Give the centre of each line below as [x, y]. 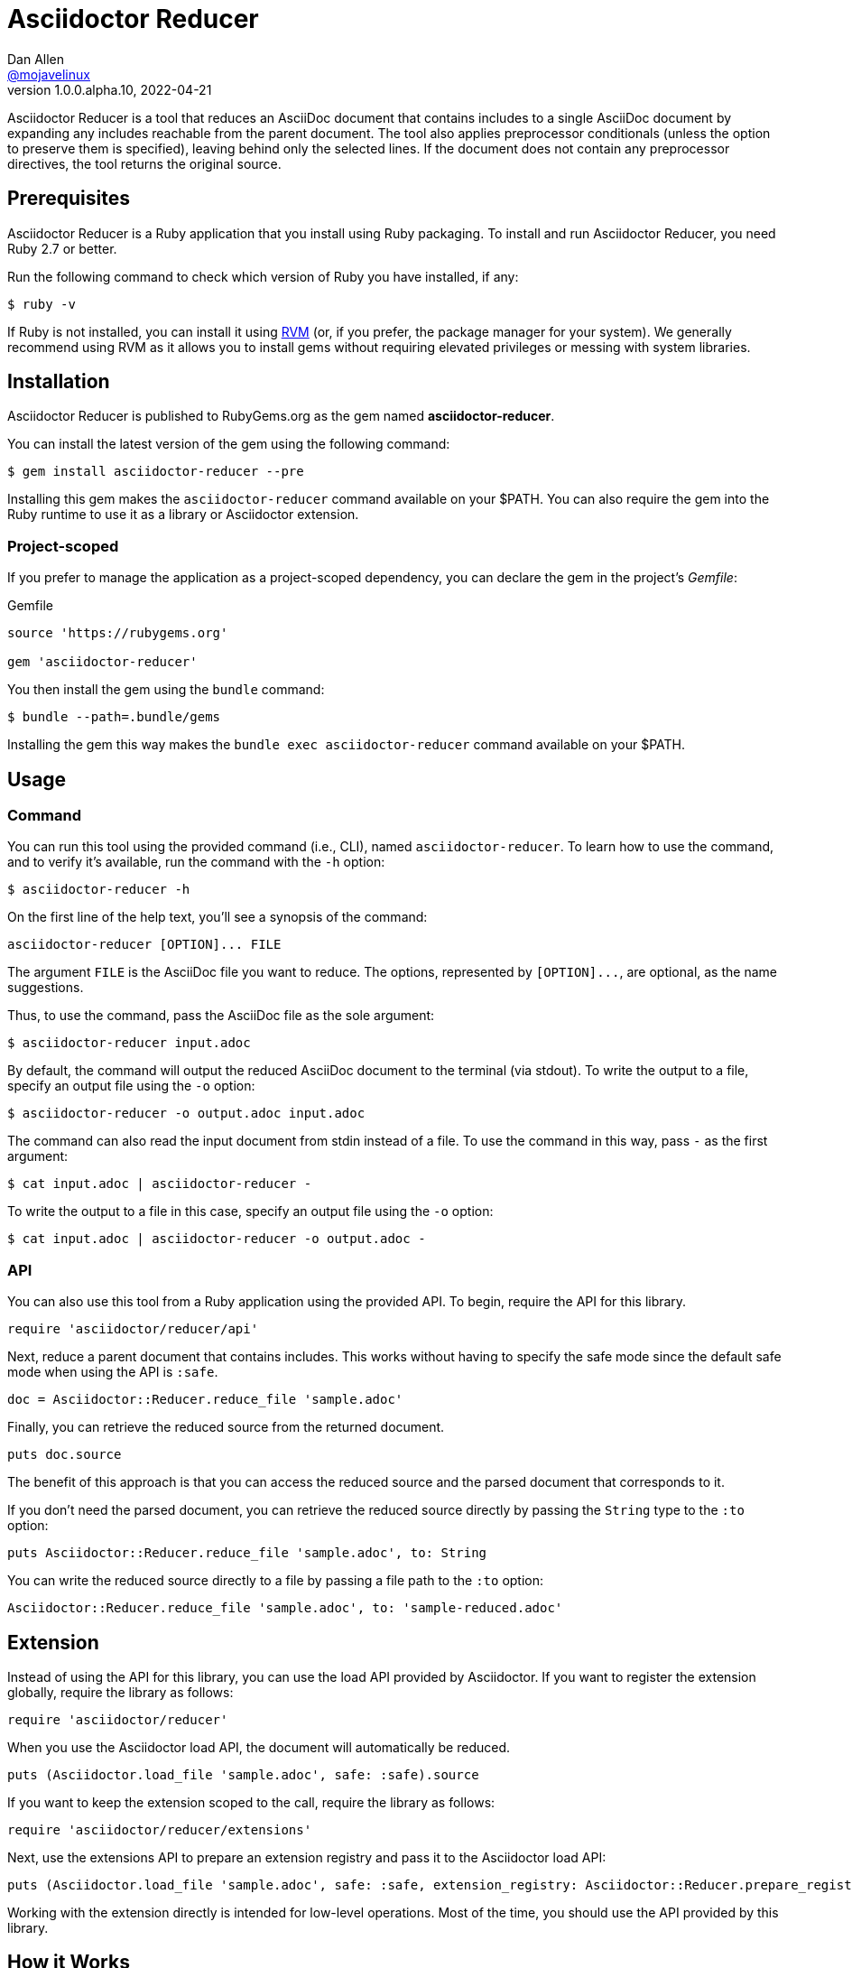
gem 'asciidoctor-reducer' [102, 662]
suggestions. [46, 988]
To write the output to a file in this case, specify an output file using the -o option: [250, 1211]
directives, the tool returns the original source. [144, 163]
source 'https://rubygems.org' [118, 633]
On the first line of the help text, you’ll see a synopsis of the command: [218, 917]
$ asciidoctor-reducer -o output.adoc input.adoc [186, 1114]
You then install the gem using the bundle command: [166, 690]
